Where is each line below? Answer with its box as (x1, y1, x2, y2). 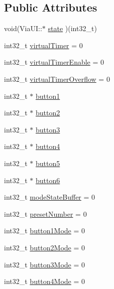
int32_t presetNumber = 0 (4, 208, 87, 219)
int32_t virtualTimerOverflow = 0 (4, 73, 110, 84)
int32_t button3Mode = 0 (4, 259, 85, 269)
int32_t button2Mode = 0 (4, 242, 85, 252)
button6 (36, 175, 60, 185)
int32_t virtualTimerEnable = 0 (4, 57, 104, 67)
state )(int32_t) (48, 23, 97, 34)
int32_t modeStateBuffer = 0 (4, 192, 95, 202)
